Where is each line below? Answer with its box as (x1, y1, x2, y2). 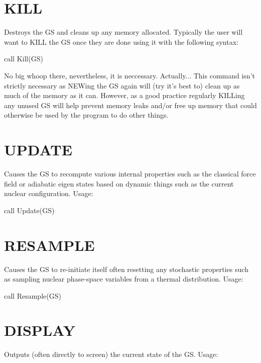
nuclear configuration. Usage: (4, 188, 93, 199)
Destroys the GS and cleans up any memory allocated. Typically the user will (4, 27, 243, 37)
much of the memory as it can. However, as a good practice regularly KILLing (4, 90, 245, 101)
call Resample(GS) (4, 290, 61, 301)
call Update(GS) (4, 205, 55, 215)
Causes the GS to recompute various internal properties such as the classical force (4, 168, 256, 178)
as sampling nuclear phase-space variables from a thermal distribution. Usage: (4, 274, 243, 284)
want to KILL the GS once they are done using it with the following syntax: (4, 36, 238, 47)
